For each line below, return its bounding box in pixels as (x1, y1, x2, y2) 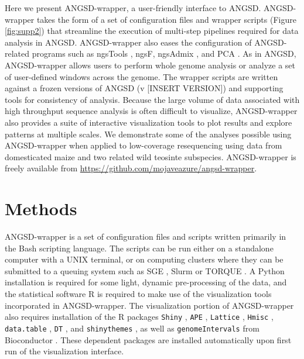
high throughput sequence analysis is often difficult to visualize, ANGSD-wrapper (5, 105, 298, 117)
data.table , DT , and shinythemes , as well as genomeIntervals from (5, 322, 259, 334)
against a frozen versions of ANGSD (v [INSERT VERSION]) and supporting (5, 82, 283, 94)
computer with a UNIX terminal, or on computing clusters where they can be (5, 253, 283, 265)
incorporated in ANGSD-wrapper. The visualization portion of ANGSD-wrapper (5, 299, 294, 311)
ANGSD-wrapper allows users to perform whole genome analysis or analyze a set (5, 58, 296, 71)
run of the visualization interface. (5, 345, 124, 357)
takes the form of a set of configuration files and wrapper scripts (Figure (36, 13, 296, 25)
